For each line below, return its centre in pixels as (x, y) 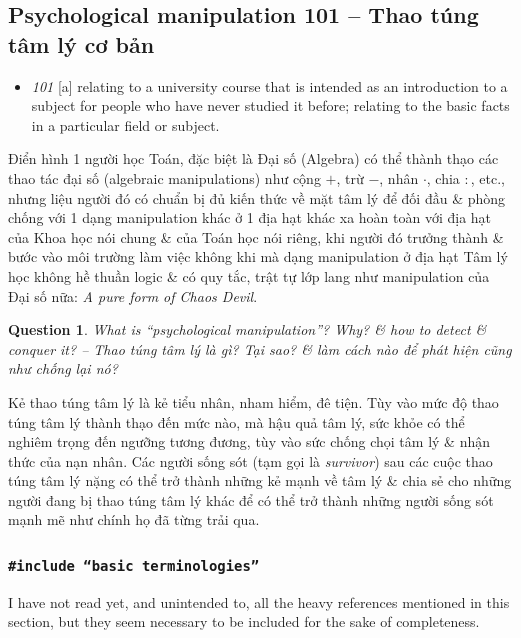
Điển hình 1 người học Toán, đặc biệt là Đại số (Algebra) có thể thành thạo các (253, 158)
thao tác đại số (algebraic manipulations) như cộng (164, 177)
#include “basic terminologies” (134, 565)
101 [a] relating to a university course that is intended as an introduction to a (269, 85)
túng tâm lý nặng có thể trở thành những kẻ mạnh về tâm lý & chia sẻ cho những (260, 480)
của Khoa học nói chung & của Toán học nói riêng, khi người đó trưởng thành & (256, 236)
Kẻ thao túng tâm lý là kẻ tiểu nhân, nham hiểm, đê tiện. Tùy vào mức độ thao (253, 401)
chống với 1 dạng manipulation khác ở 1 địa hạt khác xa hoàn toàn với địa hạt (250, 217)
